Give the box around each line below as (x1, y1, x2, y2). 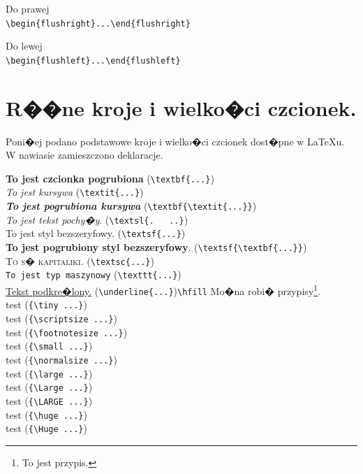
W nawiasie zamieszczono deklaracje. (6, 148, 163, 162)
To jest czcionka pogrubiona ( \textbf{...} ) (6, 171, 214, 185)
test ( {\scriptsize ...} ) (6, 311, 117, 326)
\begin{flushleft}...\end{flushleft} (6, 55, 181, 66)
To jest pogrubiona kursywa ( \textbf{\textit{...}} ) (6, 199, 257, 213)
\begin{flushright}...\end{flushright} (6, 18, 191, 29)
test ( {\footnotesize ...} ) (6, 324, 128, 339)
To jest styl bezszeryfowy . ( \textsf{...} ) (6, 226, 186, 240)
